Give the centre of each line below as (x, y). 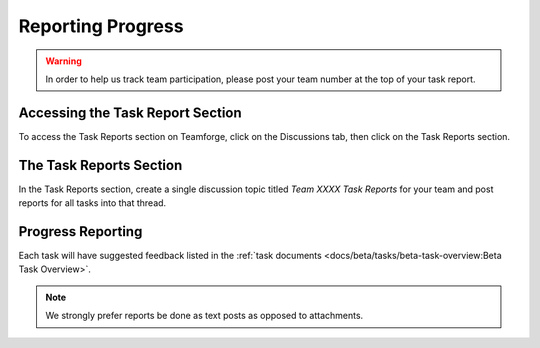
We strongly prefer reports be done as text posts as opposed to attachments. (204, 316)
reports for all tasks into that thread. (92, 203)
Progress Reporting (80, 231)
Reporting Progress (101, 26)
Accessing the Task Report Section (130, 112)
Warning (63, 61)
